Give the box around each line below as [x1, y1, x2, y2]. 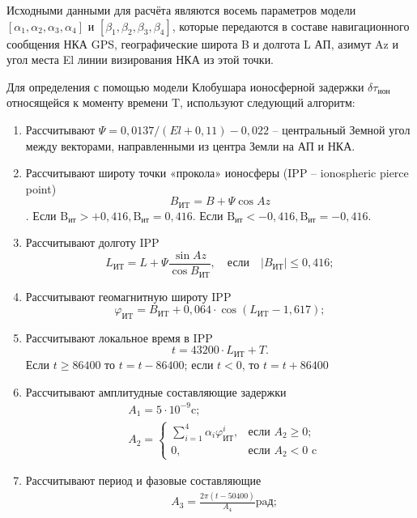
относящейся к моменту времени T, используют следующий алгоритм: [6, 94, 355, 111]
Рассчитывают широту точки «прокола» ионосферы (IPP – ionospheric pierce [25, 164, 409, 181]
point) [25, 180, 57, 197]
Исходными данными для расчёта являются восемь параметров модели [6, 2, 356, 18]
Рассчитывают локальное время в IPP [25, 329, 213, 346]
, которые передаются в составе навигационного [172, 17, 410, 34]
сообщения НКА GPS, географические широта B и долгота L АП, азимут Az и [6, 35, 398, 52]
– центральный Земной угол [272, 121, 411, 138]
